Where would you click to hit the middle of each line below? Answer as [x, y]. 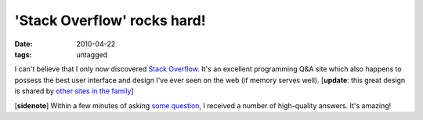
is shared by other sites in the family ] [74, 91]
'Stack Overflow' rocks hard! [110, 20]
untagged [92, 54]
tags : [23, 54]
